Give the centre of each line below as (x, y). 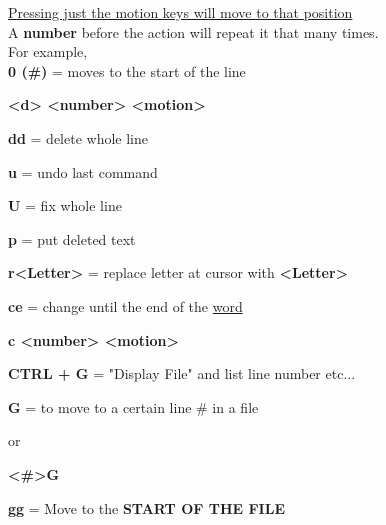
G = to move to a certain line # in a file (133, 406)
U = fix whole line (65, 205)
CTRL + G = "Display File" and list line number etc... (182, 373)
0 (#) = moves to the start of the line (127, 70)
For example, (48, 51)
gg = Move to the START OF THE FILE (146, 507)
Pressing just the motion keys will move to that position (180, 12)
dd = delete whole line (78, 137)
